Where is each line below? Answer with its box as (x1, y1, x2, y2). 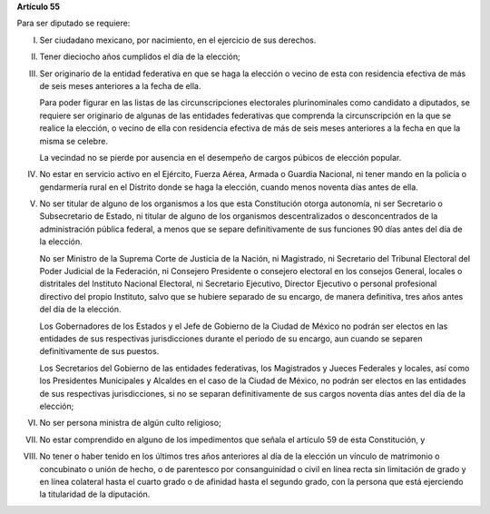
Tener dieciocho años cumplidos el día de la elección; (39, 51, 240, 63)
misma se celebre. (39, 135, 109, 146)
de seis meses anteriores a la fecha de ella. (39, 80, 201, 91)
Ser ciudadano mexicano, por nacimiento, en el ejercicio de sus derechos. (39, 35, 317, 45)
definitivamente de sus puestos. (39, 346, 160, 357)
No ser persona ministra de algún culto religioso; (39, 418, 221, 429)
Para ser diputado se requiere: (16, 18, 131, 29)
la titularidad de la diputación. (39, 489, 151, 499)
